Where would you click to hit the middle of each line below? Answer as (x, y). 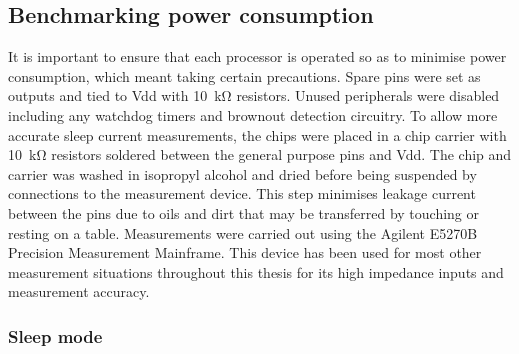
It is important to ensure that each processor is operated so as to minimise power (257, 56)
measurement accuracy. (79, 291)
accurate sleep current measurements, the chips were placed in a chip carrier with (257, 134)
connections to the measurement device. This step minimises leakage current (242, 193)
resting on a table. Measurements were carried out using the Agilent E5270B (243, 232)
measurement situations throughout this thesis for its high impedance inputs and (256, 271)
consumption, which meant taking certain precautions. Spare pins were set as (244, 75)
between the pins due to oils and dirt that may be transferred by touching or (244, 212)
